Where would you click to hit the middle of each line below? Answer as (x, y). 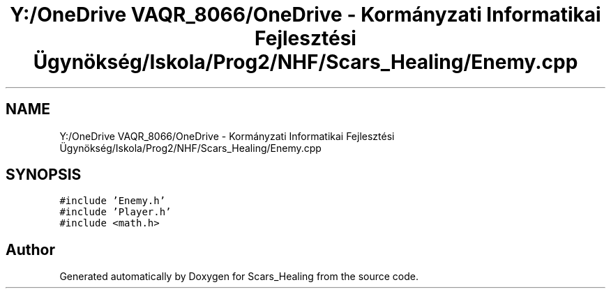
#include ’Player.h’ (115, 212)
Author (30, 249)
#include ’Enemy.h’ (113, 201)
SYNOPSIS (44, 175)
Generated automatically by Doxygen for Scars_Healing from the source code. (239, 277)
